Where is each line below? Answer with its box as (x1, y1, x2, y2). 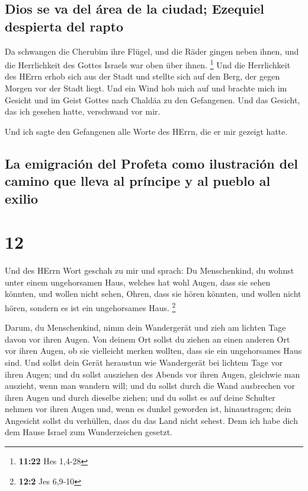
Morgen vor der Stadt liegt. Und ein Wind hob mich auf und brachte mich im (5, 82, 287, 94)
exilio (5, 189, 38, 207)
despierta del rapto (5, 17, 124, 35)
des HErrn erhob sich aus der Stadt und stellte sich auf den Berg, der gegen (5, 70, 280, 83)
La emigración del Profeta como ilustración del (5, 154, 298, 172)
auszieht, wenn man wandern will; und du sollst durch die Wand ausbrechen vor (5, 379, 296, 392)
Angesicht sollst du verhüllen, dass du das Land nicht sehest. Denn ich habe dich (5, 414, 298, 426)
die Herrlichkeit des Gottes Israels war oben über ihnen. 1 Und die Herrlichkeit (5, 57, 291, 71)
